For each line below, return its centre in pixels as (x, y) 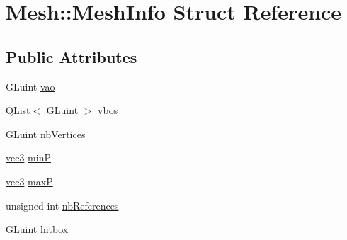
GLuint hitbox (37, 229)
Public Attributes (72, 56)
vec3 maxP (29, 181)
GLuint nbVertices (46, 133)
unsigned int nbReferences (62, 205)
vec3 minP (28, 158)
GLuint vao (30, 86)
